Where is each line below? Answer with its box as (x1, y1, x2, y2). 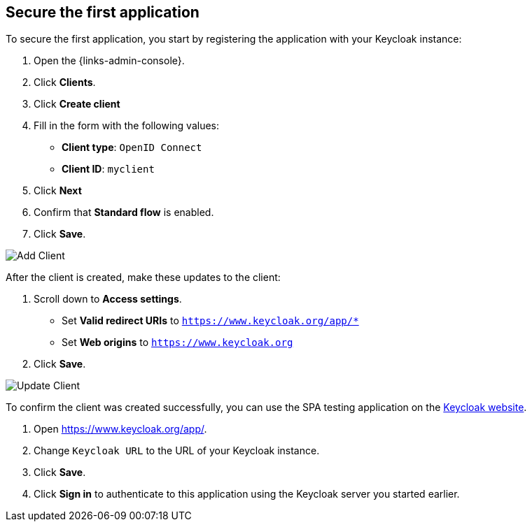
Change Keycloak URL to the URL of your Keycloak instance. (34, 445, 320, 457)
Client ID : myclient (62, 163, 155, 175)
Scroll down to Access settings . (34, 293, 182, 305)
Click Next (34, 185, 82, 197)
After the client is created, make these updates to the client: (6, 271, 281, 284)
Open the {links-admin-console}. (34, 55, 185, 67)
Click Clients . (34, 76, 96, 89)
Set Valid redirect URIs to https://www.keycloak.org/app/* (62, 315, 359, 327)
